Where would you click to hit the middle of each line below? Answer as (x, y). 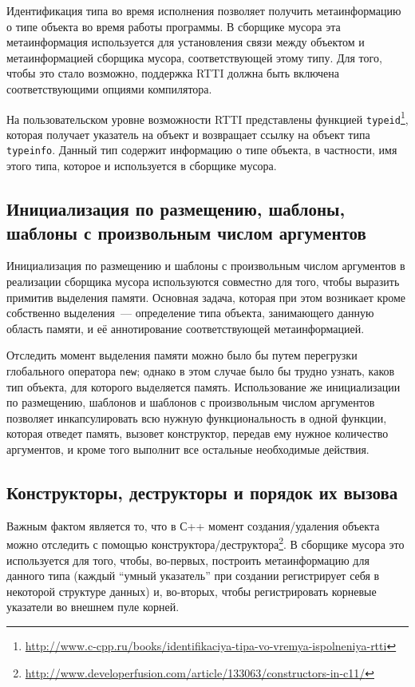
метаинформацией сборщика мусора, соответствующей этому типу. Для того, (194, 57)
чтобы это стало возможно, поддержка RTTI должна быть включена (173, 73)
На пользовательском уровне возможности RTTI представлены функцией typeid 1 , (207, 117)
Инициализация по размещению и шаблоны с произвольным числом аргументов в (206, 266)
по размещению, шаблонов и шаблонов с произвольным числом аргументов (191, 402)
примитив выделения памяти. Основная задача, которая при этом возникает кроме (206, 297)
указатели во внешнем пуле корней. (93, 607)
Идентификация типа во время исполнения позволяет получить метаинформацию (204, 10)
